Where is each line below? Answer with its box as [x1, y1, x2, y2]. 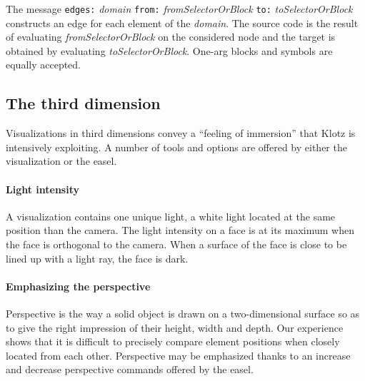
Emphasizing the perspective [6, 278, 151, 293]
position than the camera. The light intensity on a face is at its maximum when [6, 223, 354, 238]
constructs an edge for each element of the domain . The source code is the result [6, 15, 359, 30]
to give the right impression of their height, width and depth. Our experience [6, 320, 344, 335]
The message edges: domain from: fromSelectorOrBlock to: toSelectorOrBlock [6, 1, 353, 16]
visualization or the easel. [6, 153, 117, 168]
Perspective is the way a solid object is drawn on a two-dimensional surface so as [6, 305, 360, 320]
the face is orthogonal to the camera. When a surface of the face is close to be [6, 237, 347, 251]
